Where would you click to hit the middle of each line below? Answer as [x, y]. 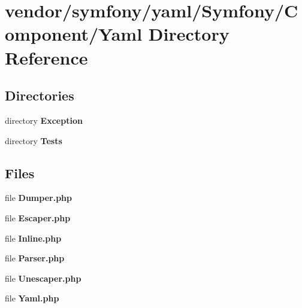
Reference [46, 57]
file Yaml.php [32, 298]
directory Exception [44, 120]
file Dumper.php [38, 198]
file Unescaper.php [43, 278]
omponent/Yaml [74, 34]
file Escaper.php [38, 217]
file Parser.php [35, 258]
